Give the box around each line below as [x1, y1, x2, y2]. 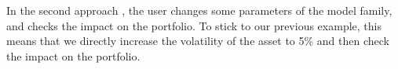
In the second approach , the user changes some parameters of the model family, [6, 2, 393, 18]
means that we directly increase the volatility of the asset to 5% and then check [6, 33, 389, 49]
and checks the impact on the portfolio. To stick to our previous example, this [6, 17, 382, 33]
